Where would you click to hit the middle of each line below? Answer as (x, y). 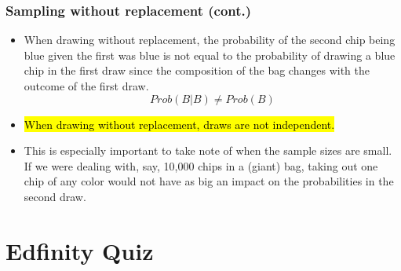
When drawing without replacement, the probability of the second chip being (210, 40)
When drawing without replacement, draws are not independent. (179, 124)
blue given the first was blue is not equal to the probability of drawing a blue (210, 55)
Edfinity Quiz (80, 250)
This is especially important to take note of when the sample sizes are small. (208, 150)
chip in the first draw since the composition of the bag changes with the (197, 70)
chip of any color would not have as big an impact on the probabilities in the (209, 181)
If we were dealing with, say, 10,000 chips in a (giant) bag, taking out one (201, 165)
